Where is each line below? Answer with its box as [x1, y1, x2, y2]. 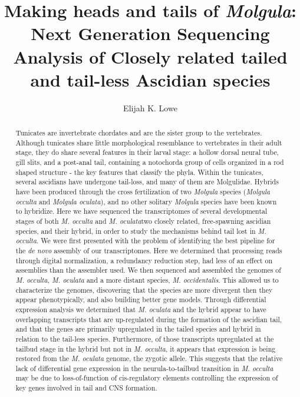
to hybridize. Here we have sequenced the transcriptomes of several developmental [15, 206, 268, 216]
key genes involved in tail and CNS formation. [15, 383, 157, 393]
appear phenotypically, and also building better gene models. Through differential [15, 295, 266, 305]
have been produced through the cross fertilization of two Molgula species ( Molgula [15, 187, 271, 197]
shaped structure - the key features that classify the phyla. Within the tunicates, [15, 167, 263, 177]
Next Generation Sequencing [31, 21, 270, 45]
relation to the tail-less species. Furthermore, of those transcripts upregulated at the [15, 333, 274, 343]
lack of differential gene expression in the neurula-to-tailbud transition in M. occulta [15, 363, 273, 373]
